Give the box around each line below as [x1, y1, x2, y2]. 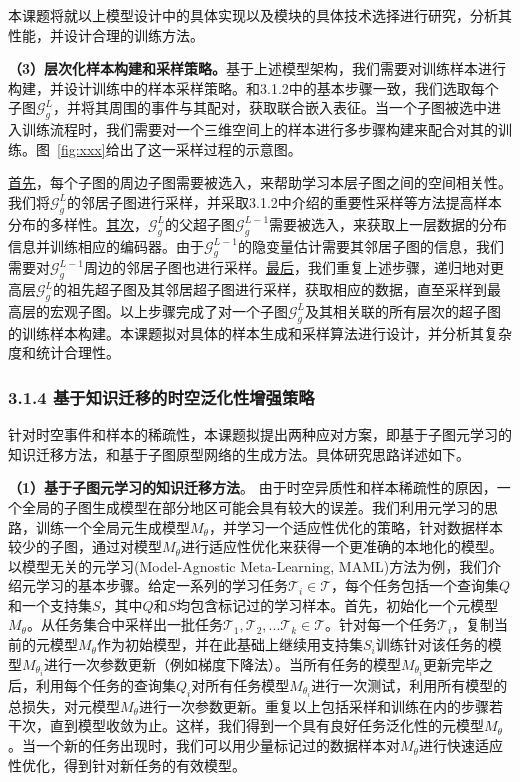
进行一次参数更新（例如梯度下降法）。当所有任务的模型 [43, 653, 401, 674]
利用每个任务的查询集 [35, 674, 176, 695]
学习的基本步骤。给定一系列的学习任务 [35, 575, 288, 596]
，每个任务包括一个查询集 [331, 575, 500, 596]
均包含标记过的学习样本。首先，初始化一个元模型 [176, 594, 499, 615]
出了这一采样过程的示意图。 [119, 138, 302, 159]
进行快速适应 [418, 735, 503, 756]
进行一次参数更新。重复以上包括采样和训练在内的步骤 [138, 695, 489, 716]
